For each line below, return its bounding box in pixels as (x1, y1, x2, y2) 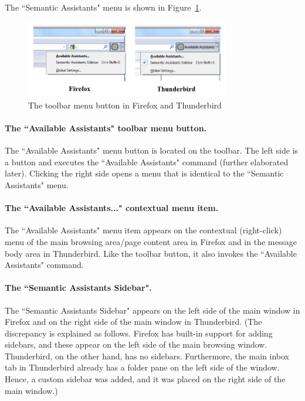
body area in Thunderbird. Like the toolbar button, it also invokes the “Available (5, 247, 297, 259)
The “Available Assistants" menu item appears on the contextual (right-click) (5, 224, 282, 236)
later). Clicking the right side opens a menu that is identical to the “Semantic (5, 167, 284, 179)
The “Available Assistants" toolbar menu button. (5, 121, 207, 134)
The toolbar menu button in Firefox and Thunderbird (28, 98, 222, 111)
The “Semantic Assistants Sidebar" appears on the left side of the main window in (5, 304, 300, 316)
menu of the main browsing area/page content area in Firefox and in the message (5, 235, 297, 247)
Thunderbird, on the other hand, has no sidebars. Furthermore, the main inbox (5, 349, 289, 362)
